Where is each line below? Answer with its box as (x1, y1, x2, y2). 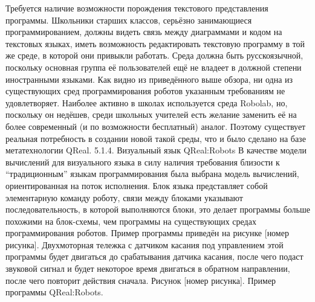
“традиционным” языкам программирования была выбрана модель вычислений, (5, 167, 299, 180)
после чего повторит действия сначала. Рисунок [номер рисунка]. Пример (5, 274, 276, 286)
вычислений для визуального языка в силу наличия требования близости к (5, 155, 280, 168)
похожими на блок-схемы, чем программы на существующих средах (5, 214, 256, 227)
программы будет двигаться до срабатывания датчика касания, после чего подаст (5, 250, 304, 263)
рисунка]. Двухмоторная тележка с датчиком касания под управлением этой (5, 238, 284, 251)
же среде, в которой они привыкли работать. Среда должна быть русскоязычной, (5, 49, 304, 62)
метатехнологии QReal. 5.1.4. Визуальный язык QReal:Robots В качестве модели (5, 144, 307, 156)
